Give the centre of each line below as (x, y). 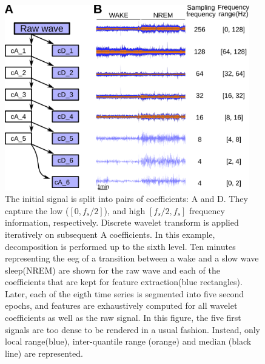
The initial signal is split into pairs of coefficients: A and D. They (126, 199)
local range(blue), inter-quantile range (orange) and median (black (128, 341)
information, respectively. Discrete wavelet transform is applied (122, 222)
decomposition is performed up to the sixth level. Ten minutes (120, 246)
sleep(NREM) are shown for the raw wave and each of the (112, 270)
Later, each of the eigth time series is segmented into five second (125, 293)
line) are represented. (44, 353)
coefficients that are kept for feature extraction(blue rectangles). (124, 282)
